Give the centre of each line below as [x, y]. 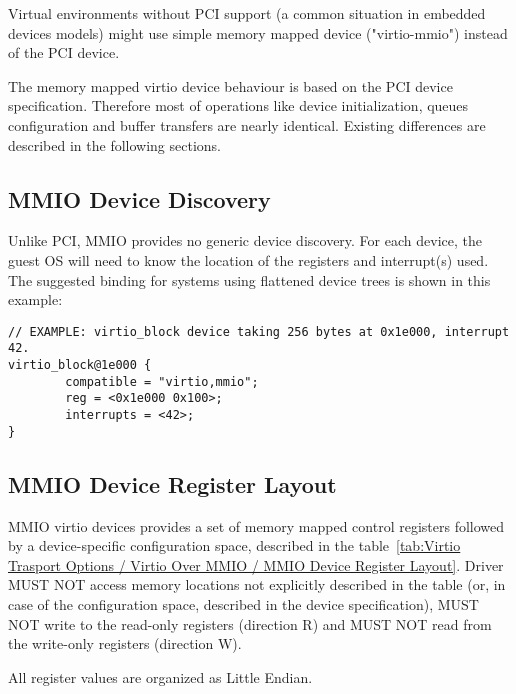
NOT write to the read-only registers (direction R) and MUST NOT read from [250, 623]
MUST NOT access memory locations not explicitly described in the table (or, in [257, 584]
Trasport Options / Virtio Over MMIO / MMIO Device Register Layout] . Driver [256, 564]
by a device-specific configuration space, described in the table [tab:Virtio [234, 545]
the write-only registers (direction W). [125, 643]
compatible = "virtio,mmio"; [162, 381]
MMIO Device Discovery [139, 198]
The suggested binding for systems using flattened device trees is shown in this [249, 279]
